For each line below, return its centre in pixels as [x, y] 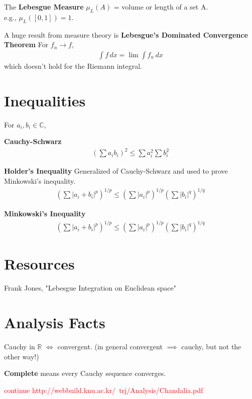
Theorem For [26, 44]
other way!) [22, 356]
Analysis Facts [55, 322]
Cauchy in [20, 347]
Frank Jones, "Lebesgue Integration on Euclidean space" [90, 288]
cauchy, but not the [211, 347]
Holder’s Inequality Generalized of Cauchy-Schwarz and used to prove [116, 171]
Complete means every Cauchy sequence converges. [85, 373]
